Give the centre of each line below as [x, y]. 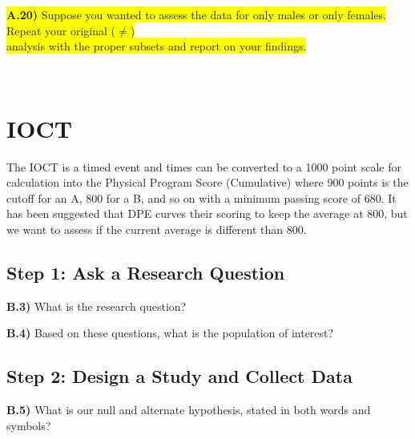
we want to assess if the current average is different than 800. [157, 229]
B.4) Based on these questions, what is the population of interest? [170, 333]
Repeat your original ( [61, 30]
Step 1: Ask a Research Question [146, 272]
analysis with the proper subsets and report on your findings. [157, 46]
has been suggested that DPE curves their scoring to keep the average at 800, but [207, 213]
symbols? [29, 425]
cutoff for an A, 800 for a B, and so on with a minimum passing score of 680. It [201, 197]
